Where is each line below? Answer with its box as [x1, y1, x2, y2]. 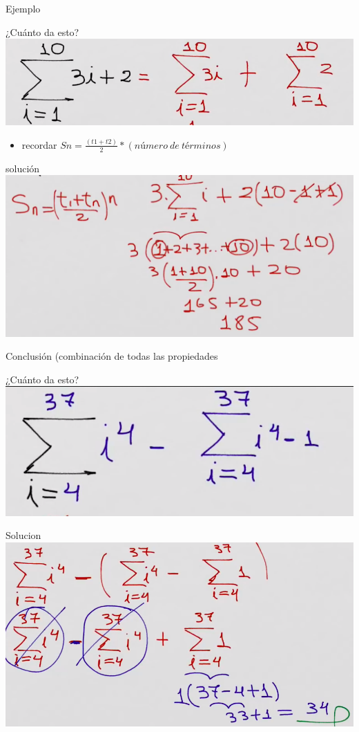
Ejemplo [6, 1, 41, 15]
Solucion [6, 528, 41, 542]
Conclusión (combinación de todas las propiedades [6, 349, 218, 363]
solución [6, 161, 40, 175]
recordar [21, 137, 57, 152]
